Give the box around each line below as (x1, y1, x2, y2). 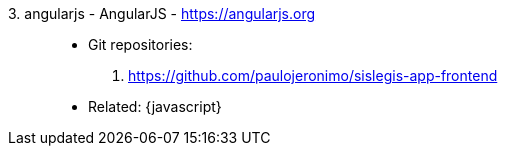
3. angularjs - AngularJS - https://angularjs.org (8, 5, 316, 22)
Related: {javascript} (88, 98, 222, 115)
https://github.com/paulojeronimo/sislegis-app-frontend (128, 67, 498, 84)
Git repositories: (88, 36, 193, 53)
